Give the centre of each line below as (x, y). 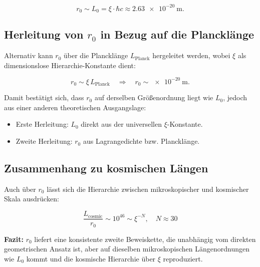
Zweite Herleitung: (44, 141)
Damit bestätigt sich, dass (44, 97)
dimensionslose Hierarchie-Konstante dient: (70, 65)
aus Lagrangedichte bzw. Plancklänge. (141, 141)
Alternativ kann (29, 55)
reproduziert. (183, 258)
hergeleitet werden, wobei (191, 55)
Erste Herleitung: (42, 124)
